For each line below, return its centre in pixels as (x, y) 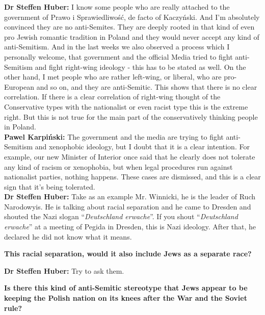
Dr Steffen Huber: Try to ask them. (64, 270)
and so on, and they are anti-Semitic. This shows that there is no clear (147, 86)
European (19, 86)
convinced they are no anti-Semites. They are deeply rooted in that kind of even (129, 27)
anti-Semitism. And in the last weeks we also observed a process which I (117, 47)
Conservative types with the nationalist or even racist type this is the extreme (126, 106)
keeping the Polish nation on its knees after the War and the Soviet (126, 298)
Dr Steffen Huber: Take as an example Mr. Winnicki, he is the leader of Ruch (130, 196)
